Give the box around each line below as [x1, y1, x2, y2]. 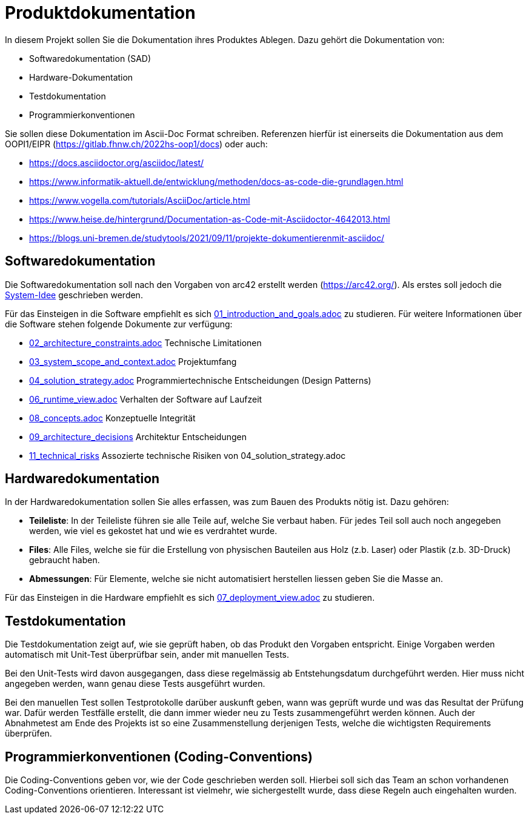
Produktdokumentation [5, 2, 196, 23]
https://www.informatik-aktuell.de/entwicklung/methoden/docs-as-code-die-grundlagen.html [29, 176, 404, 187]
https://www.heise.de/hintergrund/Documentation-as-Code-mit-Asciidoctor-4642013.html [29, 213, 390, 224]
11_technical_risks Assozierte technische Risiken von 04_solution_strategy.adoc [29, 450, 346, 461]
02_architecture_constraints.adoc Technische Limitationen [29, 337, 262, 348]
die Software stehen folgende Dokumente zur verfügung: [5, 318, 233, 329]
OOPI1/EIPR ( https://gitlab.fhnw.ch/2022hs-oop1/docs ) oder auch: [5, 138, 268, 149]
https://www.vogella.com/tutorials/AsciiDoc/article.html [29, 195, 250, 206]
